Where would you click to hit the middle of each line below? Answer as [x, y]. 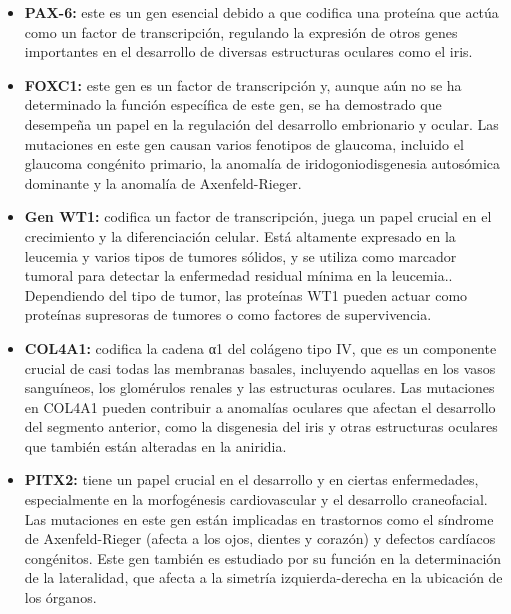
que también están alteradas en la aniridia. [155, 445]
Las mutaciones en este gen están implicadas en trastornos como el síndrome [259, 518]
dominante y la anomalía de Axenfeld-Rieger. [163, 182]
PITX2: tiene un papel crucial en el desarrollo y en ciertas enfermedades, [251, 479]
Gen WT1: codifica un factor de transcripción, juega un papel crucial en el [258, 216]
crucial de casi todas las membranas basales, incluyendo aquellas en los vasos [260, 367]
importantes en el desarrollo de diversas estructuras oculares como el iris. [248, 51]
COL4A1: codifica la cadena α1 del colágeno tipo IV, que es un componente [260, 347]
